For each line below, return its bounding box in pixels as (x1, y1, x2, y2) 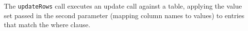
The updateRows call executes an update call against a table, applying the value (4, 1, 242, 10)
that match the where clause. (4, 20, 90, 30)
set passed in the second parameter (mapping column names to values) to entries (4, 10, 245, 20)
